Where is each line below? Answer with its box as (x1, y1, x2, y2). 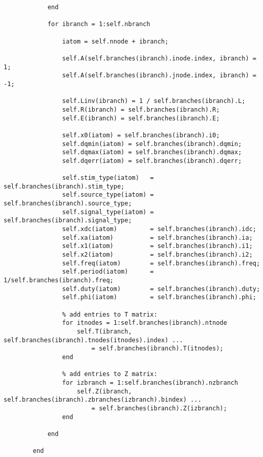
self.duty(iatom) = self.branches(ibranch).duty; (62, 285, 260, 293)
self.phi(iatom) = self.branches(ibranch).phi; (62, 294, 256, 301)
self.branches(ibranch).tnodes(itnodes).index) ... (4, 336, 183, 344)
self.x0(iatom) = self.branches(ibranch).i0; (62, 131, 220, 139)
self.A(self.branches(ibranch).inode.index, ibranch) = (62, 54, 256, 62)
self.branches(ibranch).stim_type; (4, 182, 125, 190)
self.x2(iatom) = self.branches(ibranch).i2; (62, 251, 253, 259)
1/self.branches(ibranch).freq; (4, 277, 114, 284)
